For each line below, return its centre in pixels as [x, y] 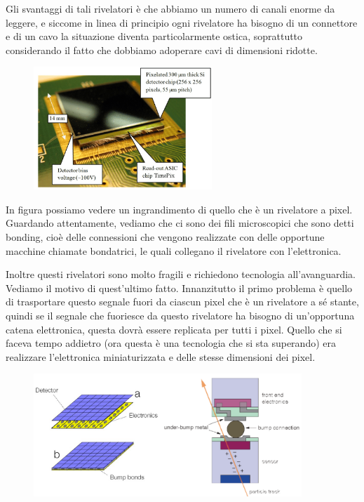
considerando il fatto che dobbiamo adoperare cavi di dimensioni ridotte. [162, 49]
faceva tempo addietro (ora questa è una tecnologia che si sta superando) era [171, 343]
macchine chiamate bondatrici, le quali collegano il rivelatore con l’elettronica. [174, 250]
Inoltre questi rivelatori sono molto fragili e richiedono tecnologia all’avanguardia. [181, 274]
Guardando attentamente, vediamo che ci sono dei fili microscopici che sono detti [180, 223]
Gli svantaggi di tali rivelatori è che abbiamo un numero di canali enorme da [170, 8]
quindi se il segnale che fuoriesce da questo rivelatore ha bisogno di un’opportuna [180, 315]
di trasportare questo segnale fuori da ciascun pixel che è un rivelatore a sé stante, [182, 302]
